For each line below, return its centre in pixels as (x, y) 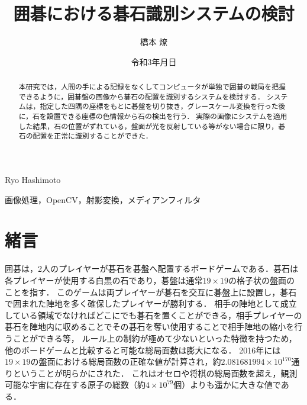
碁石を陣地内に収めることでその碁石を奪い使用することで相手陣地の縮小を (150, 327)
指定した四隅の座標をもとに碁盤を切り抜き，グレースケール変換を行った (159, 106)
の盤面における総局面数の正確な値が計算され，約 (126, 361)
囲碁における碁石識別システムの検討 (154, 13)
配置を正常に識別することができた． (93, 136)
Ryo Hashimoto (33, 180)
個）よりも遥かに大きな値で (227, 385)
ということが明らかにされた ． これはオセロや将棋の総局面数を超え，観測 (155, 373)
